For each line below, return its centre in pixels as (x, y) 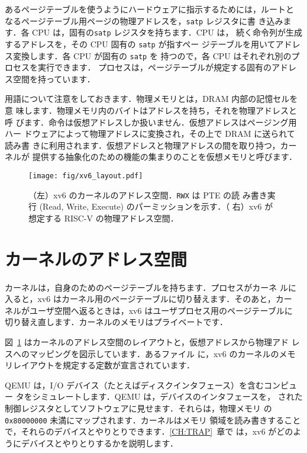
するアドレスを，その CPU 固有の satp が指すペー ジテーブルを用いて (140, 44)
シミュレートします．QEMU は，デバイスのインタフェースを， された (167, 396)
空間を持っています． (54, 78)
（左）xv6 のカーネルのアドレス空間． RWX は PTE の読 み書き (148, 195)
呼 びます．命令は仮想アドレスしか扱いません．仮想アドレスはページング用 (151, 122)
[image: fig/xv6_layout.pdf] (86, 176)
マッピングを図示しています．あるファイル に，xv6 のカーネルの (154, 353)
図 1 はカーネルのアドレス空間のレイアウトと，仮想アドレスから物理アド (147, 341)
